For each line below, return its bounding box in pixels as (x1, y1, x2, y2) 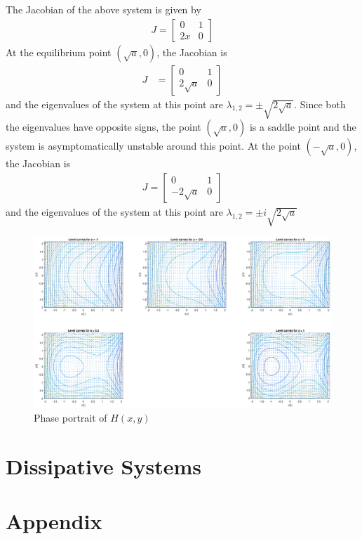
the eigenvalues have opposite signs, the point (6, 119, 201, 134)
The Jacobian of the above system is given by (6, 2, 201, 16)
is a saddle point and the (249, 119, 356, 134)
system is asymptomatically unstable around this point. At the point (6, 138, 301, 153)
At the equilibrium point (6, 44, 112, 59)
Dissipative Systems (6, 452, 201, 481)
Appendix (6, 507, 102, 535)
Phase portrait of (34, 410, 107, 425)
